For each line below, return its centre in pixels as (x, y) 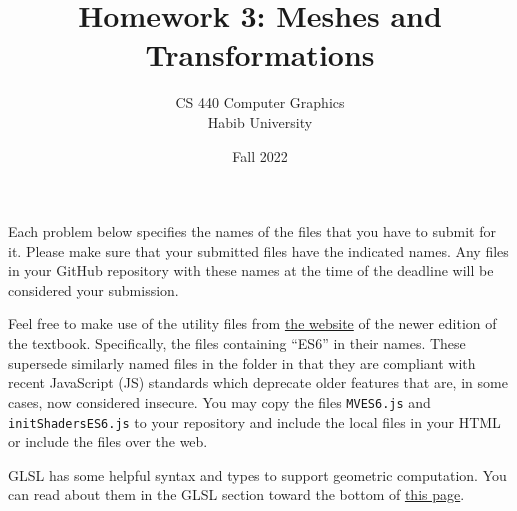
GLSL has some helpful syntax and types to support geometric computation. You (257, 474)
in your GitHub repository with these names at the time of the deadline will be (251, 270)
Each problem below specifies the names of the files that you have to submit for (252, 231)
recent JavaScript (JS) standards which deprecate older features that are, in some (258, 382)
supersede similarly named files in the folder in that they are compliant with (242, 362)
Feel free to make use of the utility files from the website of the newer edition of (252, 323)
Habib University (260, 121)
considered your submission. (93, 289)
